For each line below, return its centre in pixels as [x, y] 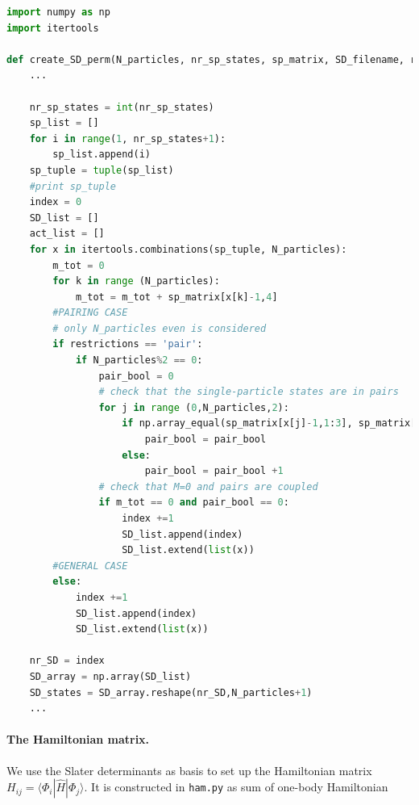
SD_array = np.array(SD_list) [110, 676]
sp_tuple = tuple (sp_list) [102, 170]
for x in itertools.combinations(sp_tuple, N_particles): [188, 249]
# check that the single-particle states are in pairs [249, 392]
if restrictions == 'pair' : [128, 344]
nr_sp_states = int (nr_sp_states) [122, 107]
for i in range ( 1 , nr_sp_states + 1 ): [128, 138]
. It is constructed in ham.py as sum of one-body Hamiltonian [236, 787]
